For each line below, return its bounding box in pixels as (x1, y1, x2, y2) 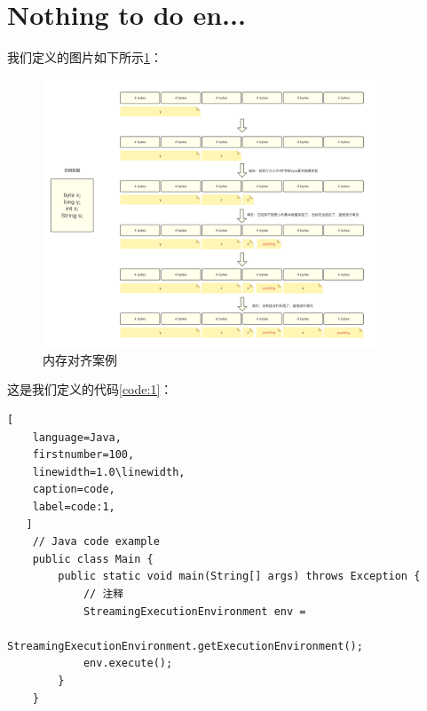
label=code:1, (32, 501, 115, 514)
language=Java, (32, 431, 122, 444)
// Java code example (32, 535, 160, 549)
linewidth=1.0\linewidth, (32, 465, 186, 478)
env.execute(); (83, 657, 173, 670)
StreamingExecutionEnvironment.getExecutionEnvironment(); (7, 639, 363, 652)
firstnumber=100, (32, 448, 135, 462)
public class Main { (32, 552, 154, 565)
